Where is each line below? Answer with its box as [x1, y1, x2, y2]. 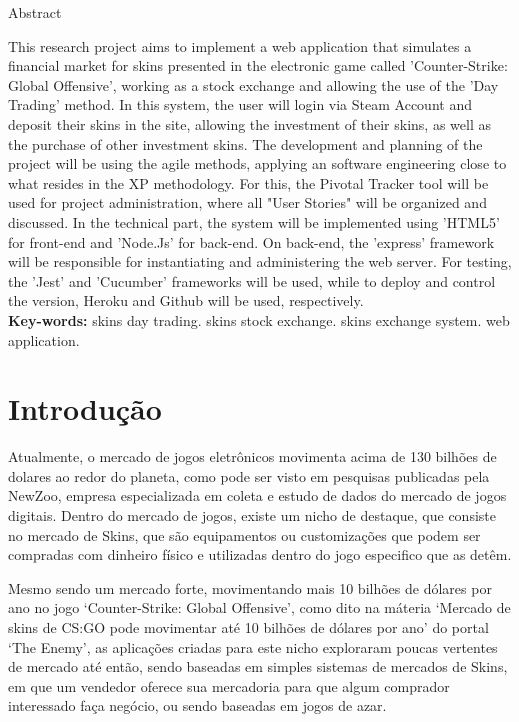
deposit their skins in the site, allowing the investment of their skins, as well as [8, 113, 491, 134]
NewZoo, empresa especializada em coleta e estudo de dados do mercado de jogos [8, 485, 507, 506]
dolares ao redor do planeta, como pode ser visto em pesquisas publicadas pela [8, 465, 490, 486]
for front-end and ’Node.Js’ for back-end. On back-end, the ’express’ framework [8, 231, 495, 252]
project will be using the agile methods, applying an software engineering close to [8, 153, 507, 174]
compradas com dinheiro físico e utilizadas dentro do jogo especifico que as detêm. [8, 544, 512, 565]
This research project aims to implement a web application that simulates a [8, 35, 472, 56]
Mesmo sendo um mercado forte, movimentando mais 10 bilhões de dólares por [8, 577, 492, 598]
